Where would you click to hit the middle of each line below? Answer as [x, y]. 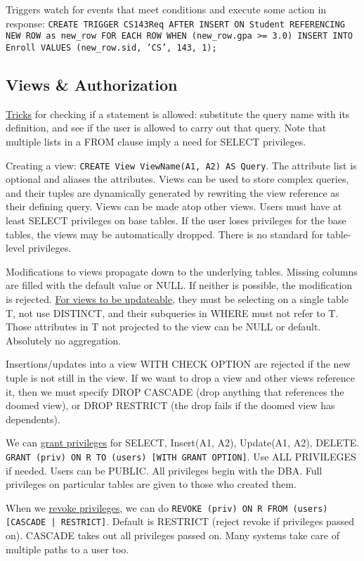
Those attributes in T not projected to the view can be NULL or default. [163, 327]
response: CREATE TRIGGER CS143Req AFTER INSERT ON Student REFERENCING [175, 23]
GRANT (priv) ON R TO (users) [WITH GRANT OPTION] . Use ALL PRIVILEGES [181, 456]
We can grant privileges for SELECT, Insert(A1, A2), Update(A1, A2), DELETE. [183, 443]
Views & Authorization [92, 84]
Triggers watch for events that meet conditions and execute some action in [166, 9]
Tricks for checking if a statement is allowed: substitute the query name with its [178, 114]
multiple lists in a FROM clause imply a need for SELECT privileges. [156, 141]
